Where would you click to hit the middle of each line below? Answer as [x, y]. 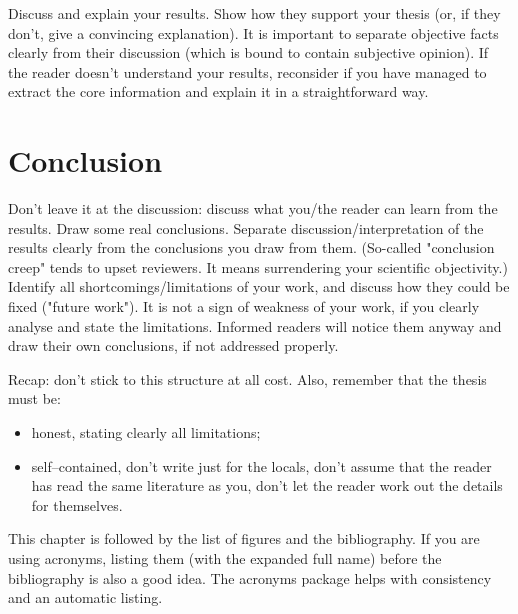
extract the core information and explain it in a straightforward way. [218, 91]
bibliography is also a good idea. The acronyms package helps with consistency [250, 577]
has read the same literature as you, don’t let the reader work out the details [267, 485]
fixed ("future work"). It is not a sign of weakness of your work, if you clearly [244, 306]
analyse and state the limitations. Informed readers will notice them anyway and [255, 325]
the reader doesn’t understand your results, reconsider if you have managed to [247, 71]
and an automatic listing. [85, 597]
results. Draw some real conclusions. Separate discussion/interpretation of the [246, 227]
